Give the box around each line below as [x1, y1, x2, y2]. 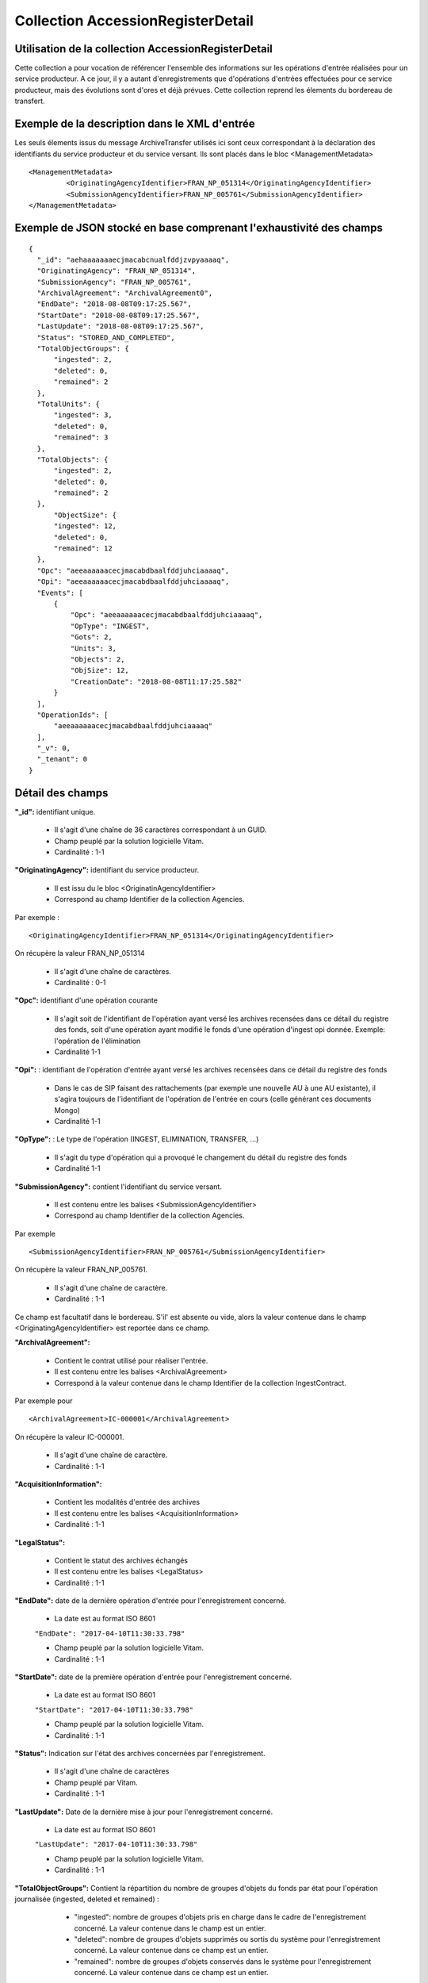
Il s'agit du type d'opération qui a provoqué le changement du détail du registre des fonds [54, 1153, 348, 1162]
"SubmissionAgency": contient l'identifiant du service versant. [14, 1182, 222, 1191]
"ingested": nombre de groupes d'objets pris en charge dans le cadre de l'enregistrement [74, 1912, 366, 1922]
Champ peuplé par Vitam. [54, 1778, 138, 1787]
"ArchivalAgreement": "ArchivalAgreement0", [36, 289, 213, 297]
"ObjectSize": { [53, 510, 117, 520]
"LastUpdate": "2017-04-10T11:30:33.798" [34, 1840, 198, 1849]
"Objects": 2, [70, 654, 125, 664]
